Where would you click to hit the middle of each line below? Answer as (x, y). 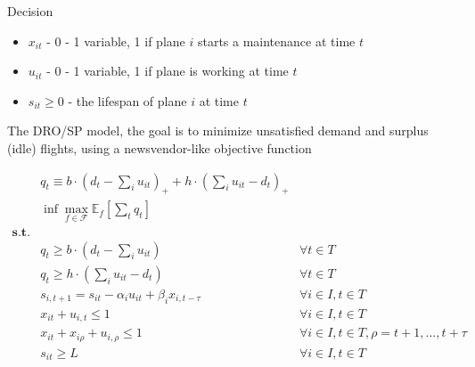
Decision (30, 11)
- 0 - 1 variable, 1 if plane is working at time (168, 71)
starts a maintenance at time (276, 41)
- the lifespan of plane (127, 100)
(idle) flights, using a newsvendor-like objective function (160, 147)
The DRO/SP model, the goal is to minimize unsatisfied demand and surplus (218, 130)
